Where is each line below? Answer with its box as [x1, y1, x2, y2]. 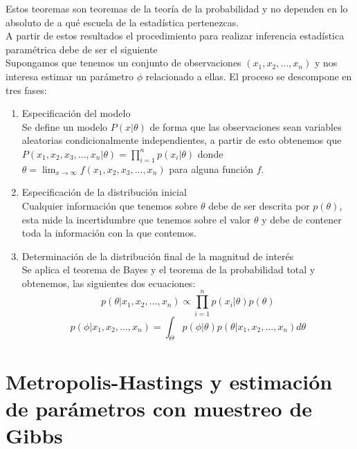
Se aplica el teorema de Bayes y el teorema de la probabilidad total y [21, 262, 315, 277]
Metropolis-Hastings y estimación [6, 367, 333, 395]
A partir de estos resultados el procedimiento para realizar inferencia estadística [6, 28, 345, 43]
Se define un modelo [21, 119, 108, 134]
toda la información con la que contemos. [21, 226, 196, 240]
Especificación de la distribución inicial [21, 185, 187, 199]
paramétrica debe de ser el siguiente [6, 42, 158, 56]
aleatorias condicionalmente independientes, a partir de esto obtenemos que [21, 133, 342, 147]
